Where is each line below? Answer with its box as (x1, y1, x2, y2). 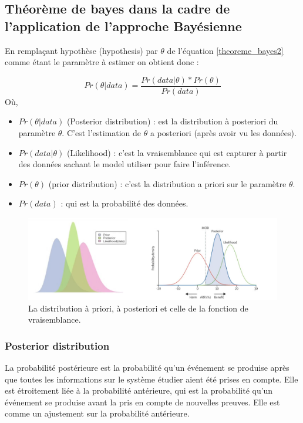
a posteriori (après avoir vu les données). (150, 127, 297, 139)
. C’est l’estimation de (62, 127, 142, 139)
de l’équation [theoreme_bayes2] (167, 44, 284, 56)
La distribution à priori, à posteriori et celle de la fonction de (28, 302, 248, 314)
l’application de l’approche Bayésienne (5, 16, 242, 35)
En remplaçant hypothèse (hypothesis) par (5, 44, 158, 56)
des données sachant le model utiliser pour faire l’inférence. (18, 158, 231, 170)
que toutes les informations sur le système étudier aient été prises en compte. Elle (5, 373, 298, 385)
